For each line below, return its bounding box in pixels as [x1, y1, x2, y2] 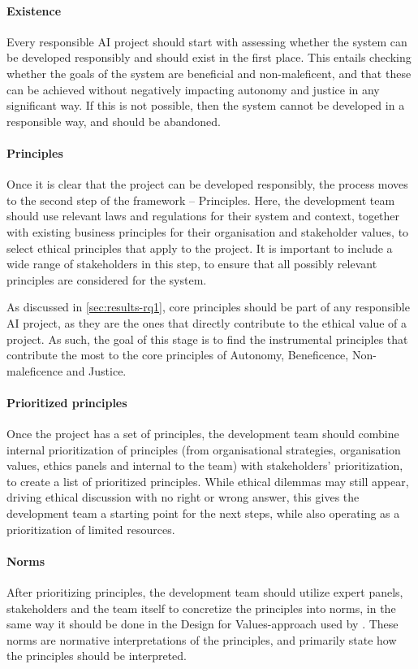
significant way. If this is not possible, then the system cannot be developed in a [6, 97, 405, 114]
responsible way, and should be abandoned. [6, 112, 221, 129]
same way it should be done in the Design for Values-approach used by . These [6, 615, 399, 632]
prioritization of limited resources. [6, 520, 175, 537]
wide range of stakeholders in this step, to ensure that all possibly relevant [6, 255, 377, 272]
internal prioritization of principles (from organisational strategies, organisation [6, 441, 401, 458]
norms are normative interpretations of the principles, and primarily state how [6, 631, 397, 648]
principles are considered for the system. [6, 271, 207, 288]
